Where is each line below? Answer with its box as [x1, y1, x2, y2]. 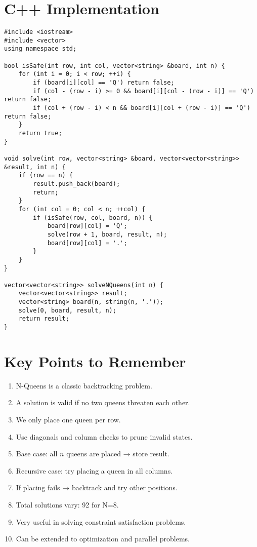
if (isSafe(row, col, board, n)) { [33, 214, 153, 221]
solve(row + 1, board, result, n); [47, 230, 167, 238]
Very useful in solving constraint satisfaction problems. [16, 516, 186, 527]
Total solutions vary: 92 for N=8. [16, 499, 119, 510]
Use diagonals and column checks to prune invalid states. [16, 431, 193, 442]
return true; [18, 130, 62, 137]
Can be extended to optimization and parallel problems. [16, 533, 190, 544]
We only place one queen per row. [16, 414, 121, 425]
